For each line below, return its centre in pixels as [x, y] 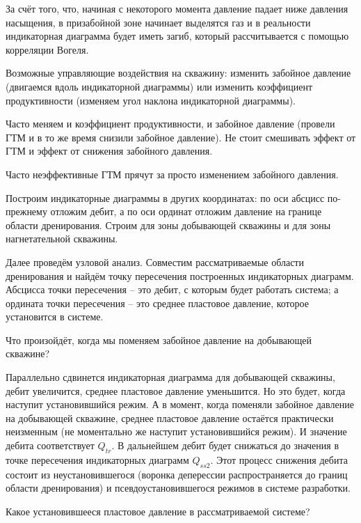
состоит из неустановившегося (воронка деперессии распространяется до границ [177, 474]
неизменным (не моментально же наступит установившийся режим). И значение [176, 431]
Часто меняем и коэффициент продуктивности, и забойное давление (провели [170, 124]
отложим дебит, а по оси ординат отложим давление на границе [186, 211]
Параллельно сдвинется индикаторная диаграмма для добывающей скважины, [170, 377]
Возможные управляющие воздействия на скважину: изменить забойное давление [178, 73]
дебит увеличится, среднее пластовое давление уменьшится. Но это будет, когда [176, 390]
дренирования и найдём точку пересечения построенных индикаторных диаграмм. [180, 275]
